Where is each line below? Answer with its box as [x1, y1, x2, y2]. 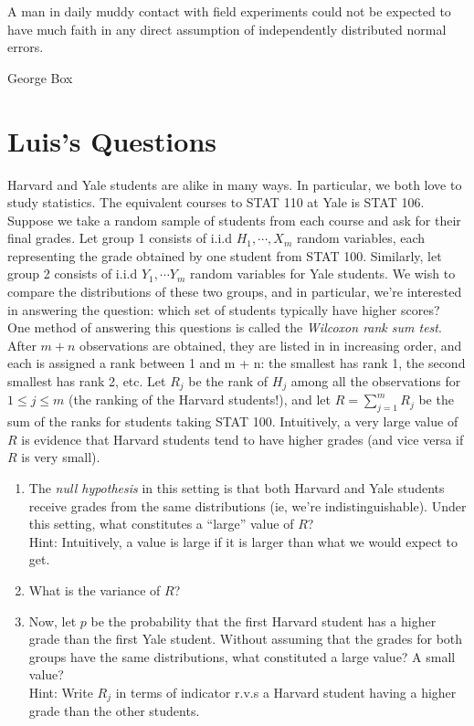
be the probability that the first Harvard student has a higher [90, 611, 437, 630]
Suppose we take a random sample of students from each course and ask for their [7, 210, 461, 229]
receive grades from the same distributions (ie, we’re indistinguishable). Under [28, 496, 467, 515]
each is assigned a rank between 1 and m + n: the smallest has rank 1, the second [7, 353, 466, 373]
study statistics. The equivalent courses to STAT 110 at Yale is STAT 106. [7, 193, 425, 212]
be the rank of [188, 372, 269, 391]
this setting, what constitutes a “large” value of [28, 514, 294, 533]
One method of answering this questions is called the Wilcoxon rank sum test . [7, 318, 442, 337]
